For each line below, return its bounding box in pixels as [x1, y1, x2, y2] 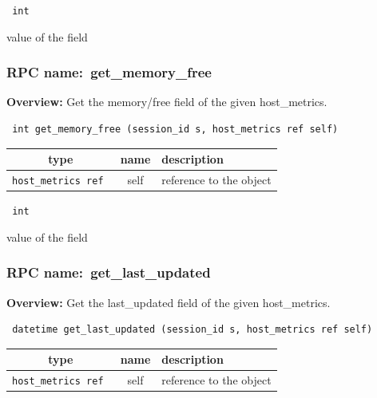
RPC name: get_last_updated [6, 262, 211, 282]
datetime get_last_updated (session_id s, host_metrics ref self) [12, 324, 373, 336]
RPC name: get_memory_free [6, 62, 212, 82]
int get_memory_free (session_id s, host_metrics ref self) [12, 124, 339, 136]
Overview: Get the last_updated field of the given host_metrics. [6, 294, 331, 310]
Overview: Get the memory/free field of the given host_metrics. [6, 93, 327, 110]
